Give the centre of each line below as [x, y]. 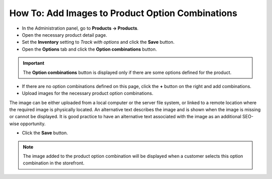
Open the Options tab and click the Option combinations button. [89, 49]
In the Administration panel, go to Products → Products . [80, 28]
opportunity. [33, 124]
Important [34, 63]
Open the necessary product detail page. [64, 35]
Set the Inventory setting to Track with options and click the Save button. [98, 42]
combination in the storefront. [54, 163]
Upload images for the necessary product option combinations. [88, 94]
